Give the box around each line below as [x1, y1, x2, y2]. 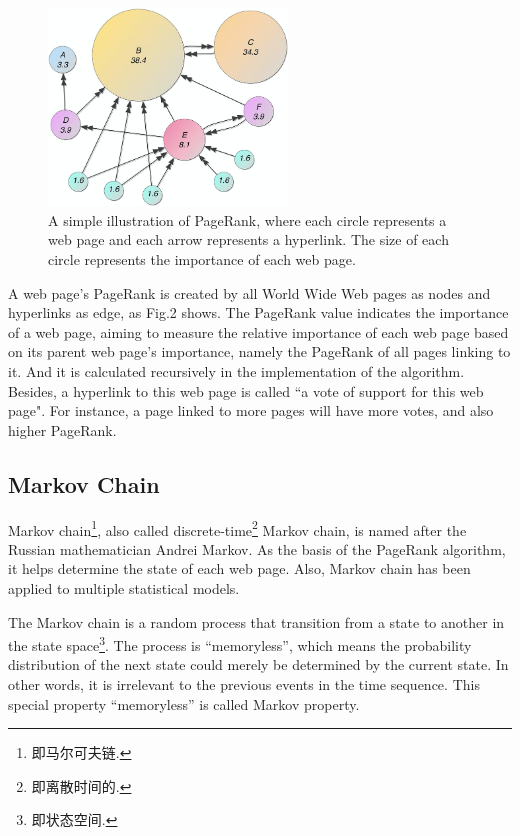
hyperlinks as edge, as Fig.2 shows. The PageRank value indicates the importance [8, 302, 509, 323]
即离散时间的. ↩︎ [31, 775, 132, 796]
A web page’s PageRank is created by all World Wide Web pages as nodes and [8, 282, 491, 303]
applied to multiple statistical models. [8, 578, 240, 599]
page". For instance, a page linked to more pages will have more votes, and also [8, 400, 494, 421]
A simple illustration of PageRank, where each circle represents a [48, 209, 447, 230]
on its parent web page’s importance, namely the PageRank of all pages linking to [8, 341, 511, 362]
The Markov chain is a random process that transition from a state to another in [8, 611, 505, 632]
